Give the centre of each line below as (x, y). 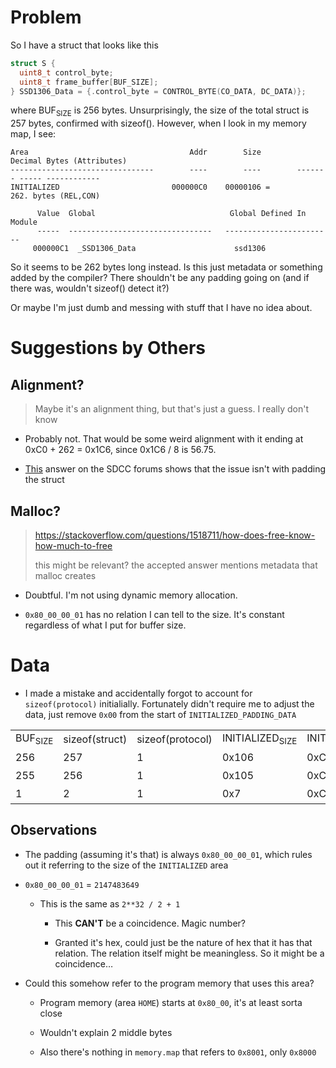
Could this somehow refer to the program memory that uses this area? (169, 983)
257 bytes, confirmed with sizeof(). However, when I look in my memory (158, 123)
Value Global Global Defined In (171, 214)
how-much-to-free (73, 546)
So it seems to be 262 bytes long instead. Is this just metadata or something (166, 267)
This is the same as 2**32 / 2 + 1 (110, 903)
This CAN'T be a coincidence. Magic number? (150, 923)
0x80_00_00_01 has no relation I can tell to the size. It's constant (154, 615)
